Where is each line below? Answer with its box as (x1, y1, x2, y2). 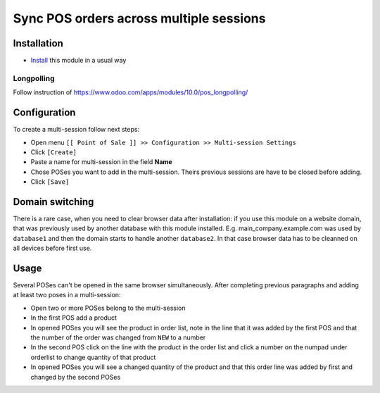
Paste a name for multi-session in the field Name (30, 158, 172, 166)
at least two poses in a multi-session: (13, 291, 121, 299)
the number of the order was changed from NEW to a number (30, 333, 206, 342)
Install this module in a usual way (30, 56, 127, 65)
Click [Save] (30, 177, 70, 186)
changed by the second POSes (30, 373, 121, 381)
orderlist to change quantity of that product (30, 353, 156, 361)
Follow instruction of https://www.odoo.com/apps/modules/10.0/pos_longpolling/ (13, 88, 248, 96)
